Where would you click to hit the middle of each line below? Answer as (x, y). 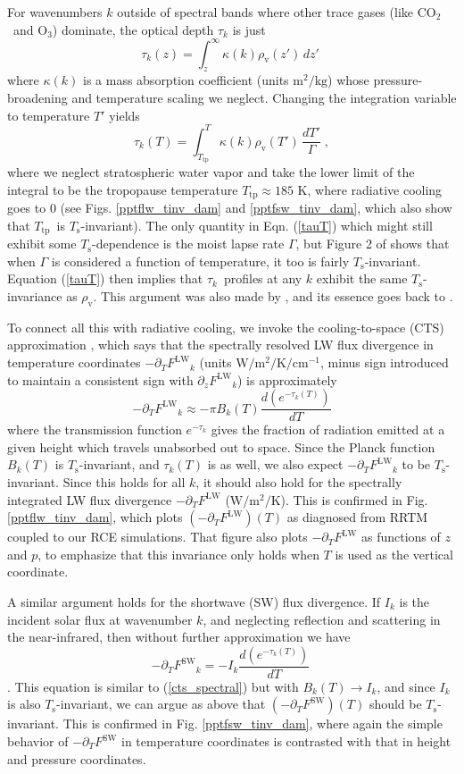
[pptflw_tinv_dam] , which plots (95, 517)
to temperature (49, 115)
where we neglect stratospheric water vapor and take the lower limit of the (211, 172)
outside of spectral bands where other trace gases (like (265, 12)
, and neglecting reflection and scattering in (322, 619)
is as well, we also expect (275, 464)
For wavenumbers (55, 12)
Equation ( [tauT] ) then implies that (105, 278)
